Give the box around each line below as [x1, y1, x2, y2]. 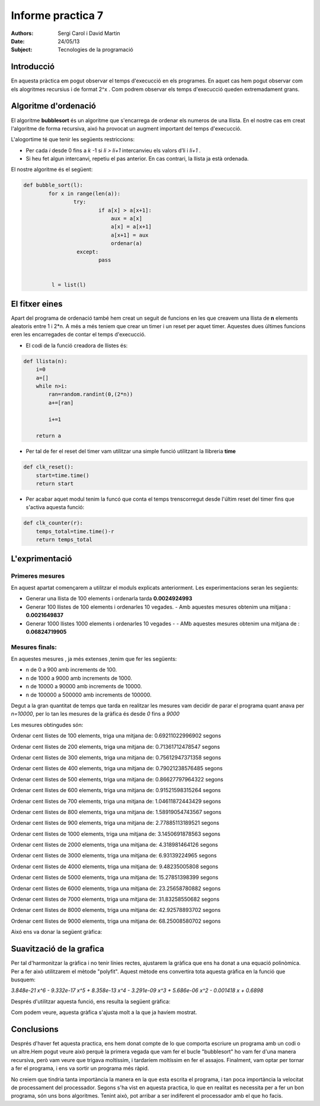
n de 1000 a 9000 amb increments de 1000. [25, 674, 133, 682]
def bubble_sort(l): [23, 182, 83, 189]
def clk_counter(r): [23, 520, 83, 526]
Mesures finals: [11, 643, 57, 651]
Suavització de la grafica [11, 944, 105, 954]
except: [76, 248, 99, 255]
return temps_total [36, 536, 93, 543]
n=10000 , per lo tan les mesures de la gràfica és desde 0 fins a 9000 [11, 710, 180, 717]
